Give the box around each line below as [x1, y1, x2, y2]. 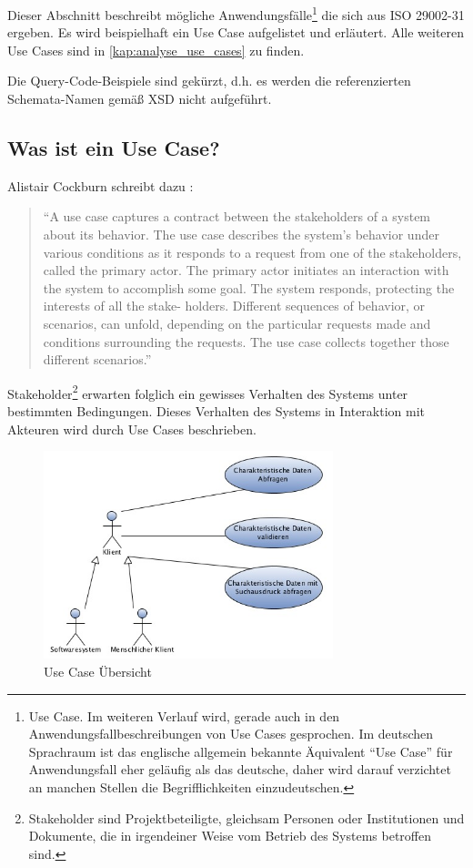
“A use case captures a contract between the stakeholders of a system [43, 207, 431, 226]
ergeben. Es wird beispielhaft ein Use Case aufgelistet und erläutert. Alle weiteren [7, 23, 465, 42]
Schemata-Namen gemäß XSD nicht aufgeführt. [7, 89, 272, 108]
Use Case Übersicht [44, 662, 152, 681]
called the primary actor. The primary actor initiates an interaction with [43, 260, 449, 280]
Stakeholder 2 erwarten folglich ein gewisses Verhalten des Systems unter [7, 381, 408, 403]
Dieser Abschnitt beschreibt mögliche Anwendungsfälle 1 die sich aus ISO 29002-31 [7, 3, 465, 24]
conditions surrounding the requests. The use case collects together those [43, 332, 449, 351]
